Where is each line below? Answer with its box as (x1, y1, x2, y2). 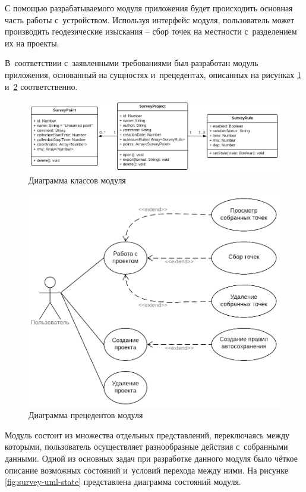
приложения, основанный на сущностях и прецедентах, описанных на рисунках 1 (5, 68, 301, 80)
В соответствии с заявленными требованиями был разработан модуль (5, 57, 258, 69)
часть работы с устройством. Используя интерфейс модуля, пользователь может (5, 13, 295, 26)
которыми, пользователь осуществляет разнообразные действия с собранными (5, 440, 288, 453)
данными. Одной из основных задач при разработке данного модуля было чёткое (5, 451, 298, 464)
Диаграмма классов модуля (29, 174, 126, 186)
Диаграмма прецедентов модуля (29, 409, 143, 421)
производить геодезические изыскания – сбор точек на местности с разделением (5, 25, 297, 38)
